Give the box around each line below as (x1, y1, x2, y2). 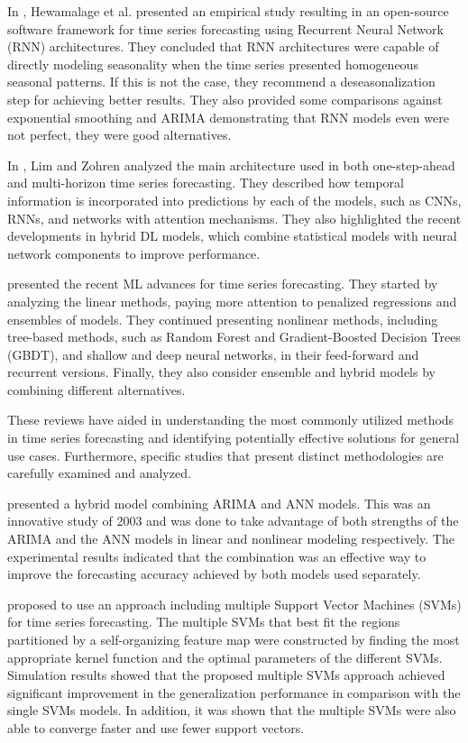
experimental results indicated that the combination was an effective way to (7, 546, 427, 565)
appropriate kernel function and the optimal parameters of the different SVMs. (7, 647, 443, 666)
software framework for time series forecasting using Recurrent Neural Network (7, 19, 444, 38)
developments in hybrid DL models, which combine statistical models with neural (7, 226, 457, 245)
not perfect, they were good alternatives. (7, 125, 232, 144)
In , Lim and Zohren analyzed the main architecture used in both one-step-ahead (7, 155, 455, 174)
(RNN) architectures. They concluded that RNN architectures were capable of (7, 37, 439, 56)
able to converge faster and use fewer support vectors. (7, 718, 305, 737)
